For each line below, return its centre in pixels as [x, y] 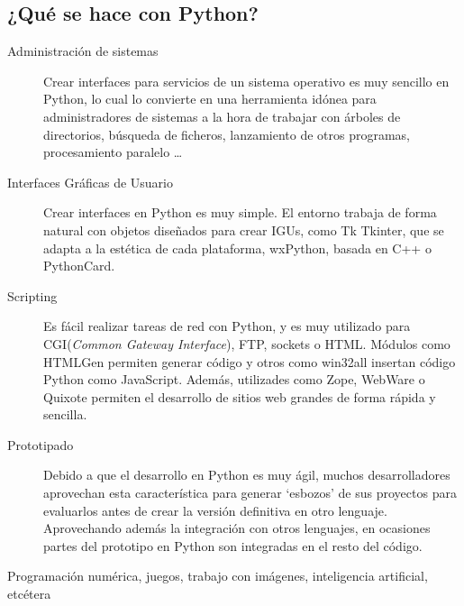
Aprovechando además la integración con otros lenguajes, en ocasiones [237, 528]
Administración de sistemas [83, 51]
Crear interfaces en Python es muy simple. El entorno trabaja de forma [240, 212]
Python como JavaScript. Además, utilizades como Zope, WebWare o [234, 379]
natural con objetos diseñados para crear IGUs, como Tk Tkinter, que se [244, 230]
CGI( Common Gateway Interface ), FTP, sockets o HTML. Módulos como [247, 343]
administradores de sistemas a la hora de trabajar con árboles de [222, 116]
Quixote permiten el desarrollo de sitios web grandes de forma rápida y [240, 396]
